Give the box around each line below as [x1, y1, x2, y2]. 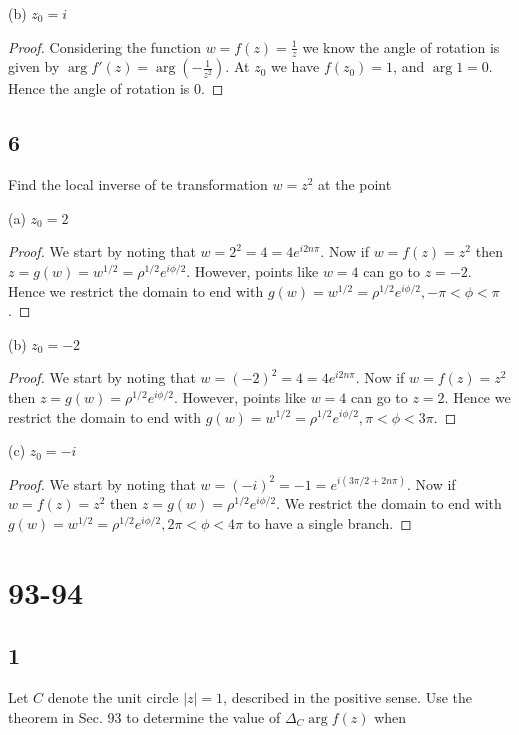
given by [8, 56, 60, 77]
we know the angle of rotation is [302, 36, 500, 57]
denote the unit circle [47, 687, 179, 708]
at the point [318, 174, 392, 195]
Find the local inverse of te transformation [8, 174, 268, 195]
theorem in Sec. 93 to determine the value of [8, 706, 281, 727]
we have [271, 56, 320, 77]
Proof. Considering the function [8, 36, 201, 57]
